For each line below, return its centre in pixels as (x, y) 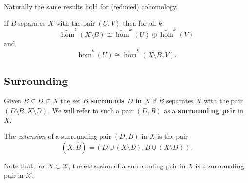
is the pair (172, 136)
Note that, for (25, 165)
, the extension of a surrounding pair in (127, 165)
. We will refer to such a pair (91, 110)
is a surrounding (220, 165)
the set (71, 101)
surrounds (107, 101)
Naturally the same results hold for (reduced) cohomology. (91, 6)
